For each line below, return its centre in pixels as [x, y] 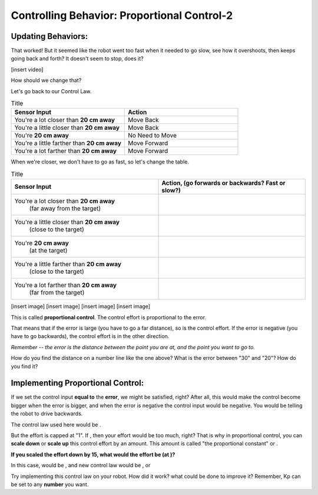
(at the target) [48, 251]
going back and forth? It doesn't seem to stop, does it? [77, 58]
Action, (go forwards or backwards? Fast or [223, 183]
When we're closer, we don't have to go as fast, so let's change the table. [100, 162]
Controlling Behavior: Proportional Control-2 [122, 15]
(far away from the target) [65, 208]
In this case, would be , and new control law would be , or [81, 466]
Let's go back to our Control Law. [51, 91]
